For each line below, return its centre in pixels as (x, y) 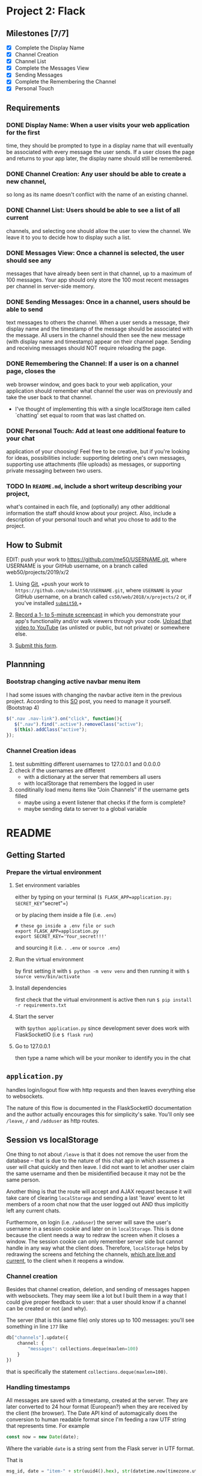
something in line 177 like (37, 1327)
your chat (20, 438)
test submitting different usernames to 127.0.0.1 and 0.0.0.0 (88, 764)
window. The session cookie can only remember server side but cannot (95, 1242)
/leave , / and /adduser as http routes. (53, 1121)
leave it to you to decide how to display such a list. (69, 237)
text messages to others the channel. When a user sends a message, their (98, 323)
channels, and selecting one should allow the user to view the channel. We (99, 231)
